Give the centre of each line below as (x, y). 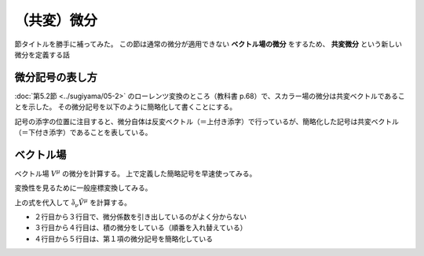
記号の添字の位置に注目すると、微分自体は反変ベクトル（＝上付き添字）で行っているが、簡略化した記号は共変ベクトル (207, 121)
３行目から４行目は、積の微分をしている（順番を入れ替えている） (141, 228)
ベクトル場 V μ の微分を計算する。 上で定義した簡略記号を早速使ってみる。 (135, 173)
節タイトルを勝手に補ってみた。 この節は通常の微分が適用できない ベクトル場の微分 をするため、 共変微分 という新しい (208, 44)
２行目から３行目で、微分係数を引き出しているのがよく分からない (141, 217)
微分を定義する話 (42, 54)
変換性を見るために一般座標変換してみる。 (83, 188)
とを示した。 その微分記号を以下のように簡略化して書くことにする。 (126, 107)
